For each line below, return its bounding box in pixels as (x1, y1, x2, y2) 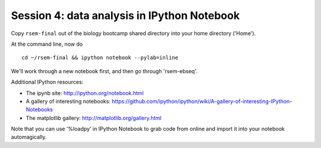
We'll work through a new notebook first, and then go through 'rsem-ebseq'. (11, 67, 198, 74)
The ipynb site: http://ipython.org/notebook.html (26, 89, 144, 96)
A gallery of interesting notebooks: (26, 97, 111, 105)
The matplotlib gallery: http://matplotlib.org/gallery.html (26, 114, 162, 121)
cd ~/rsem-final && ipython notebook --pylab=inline (21, 54, 178, 61)
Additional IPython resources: (11, 78, 84, 86)
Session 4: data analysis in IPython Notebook (11, 9, 240, 22)
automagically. (11, 134, 47, 141)
